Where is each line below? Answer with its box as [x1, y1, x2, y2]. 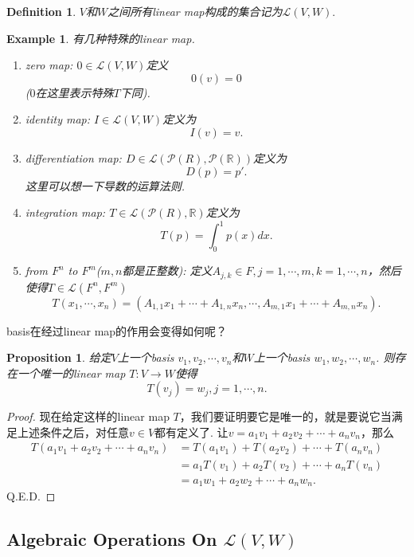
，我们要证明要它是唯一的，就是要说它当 [179, 408, 392, 425]
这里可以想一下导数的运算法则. [25, 177, 186, 194]
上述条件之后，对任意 [17, 423, 129, 440]
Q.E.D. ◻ [6, 488, 56, 504]
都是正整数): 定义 [122, 262, 213, 279]
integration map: [25, 204, 106, 221]
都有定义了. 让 [154, 423, 228, 440]
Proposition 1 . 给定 [6, 349, 111, 366]
